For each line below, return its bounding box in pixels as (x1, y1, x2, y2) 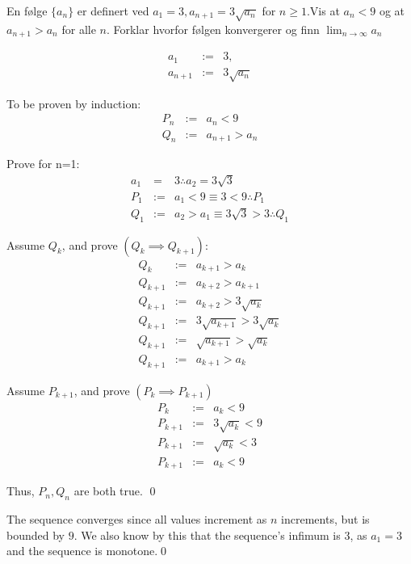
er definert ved (77, 2, 149, 19)
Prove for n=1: (6, 155, 80, 172)
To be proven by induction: (6, 95, 141, 112)
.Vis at (306, 2, 340, 19)
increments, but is (281, 511, 370, 527)
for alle (61, 20, 96, 37)
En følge (6, 2, 48, 19)
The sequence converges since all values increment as (6, 511, 267, 527)
